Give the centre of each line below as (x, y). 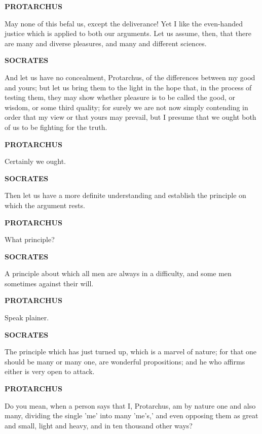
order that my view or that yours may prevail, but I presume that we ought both (130, 117)
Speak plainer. (27, 318)
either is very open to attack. (50, 371)
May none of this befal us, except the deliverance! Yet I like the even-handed (124, 23)
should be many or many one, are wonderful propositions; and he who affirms (125, 361)
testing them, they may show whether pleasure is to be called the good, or (120, 97)
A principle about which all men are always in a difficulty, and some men (118, 273)
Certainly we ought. (35, 161)
